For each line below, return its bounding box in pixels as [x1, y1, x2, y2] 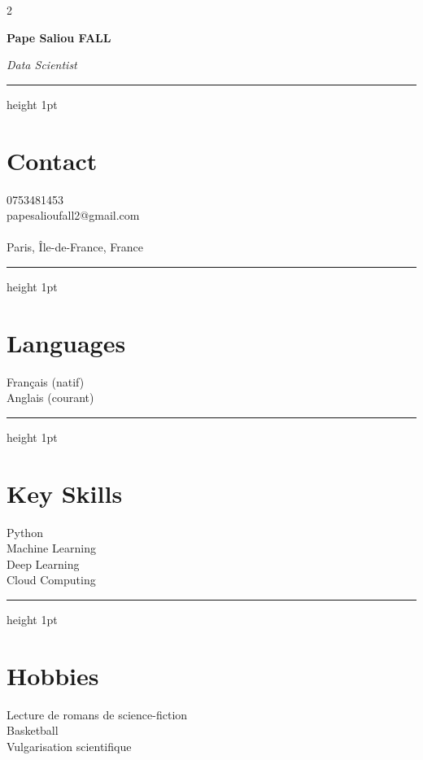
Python [7, 523, 43, 540]
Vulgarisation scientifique [7, 737, 132, 754]
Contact [7, 143, 98, 177]
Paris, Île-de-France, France [7, 238, 143, 256]
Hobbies [7, 658, 99, 692]
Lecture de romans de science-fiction [7, 705, 188, 723]
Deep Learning [7, 555, 80, 572]
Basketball [7, 722, 59, 739]
